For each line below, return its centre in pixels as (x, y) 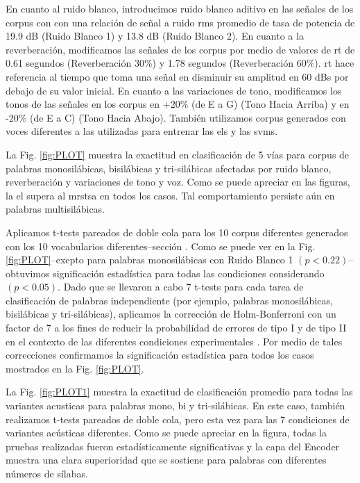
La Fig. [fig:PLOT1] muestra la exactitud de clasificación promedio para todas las (179, 392)
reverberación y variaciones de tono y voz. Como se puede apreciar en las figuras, (178, 182)
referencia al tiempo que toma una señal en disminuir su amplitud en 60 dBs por (177, 76)
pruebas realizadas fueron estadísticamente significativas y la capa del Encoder (173, 446)
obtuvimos (28, 273)
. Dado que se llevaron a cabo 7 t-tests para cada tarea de (181, 287)
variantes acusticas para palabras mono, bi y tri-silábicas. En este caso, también (175, 406)
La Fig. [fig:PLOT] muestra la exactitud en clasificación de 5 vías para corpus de (178, 154)
